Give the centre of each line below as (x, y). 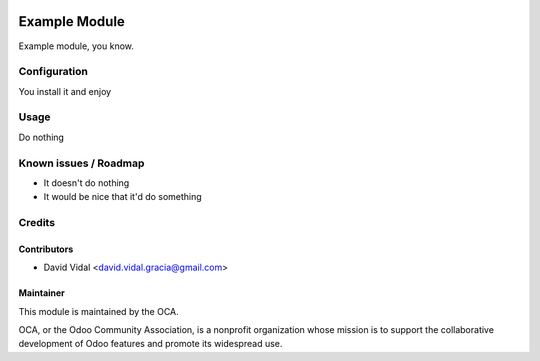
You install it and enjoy (65, 91)
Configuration (53, 72)
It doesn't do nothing (86, 182)
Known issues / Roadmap (81, 163)
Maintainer (41, 293)
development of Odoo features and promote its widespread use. (150, 344)
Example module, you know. (76, 46)
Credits (36, 223)
